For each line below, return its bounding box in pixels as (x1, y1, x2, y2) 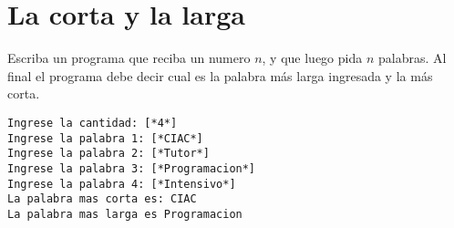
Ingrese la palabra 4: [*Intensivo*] (7, 177, 236, 191)
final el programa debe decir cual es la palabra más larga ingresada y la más (7, 66, 433, 85)
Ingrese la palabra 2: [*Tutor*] (7, 147, 210, 161)
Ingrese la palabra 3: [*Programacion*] (7, 161, 256, 175)
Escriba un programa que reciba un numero (7, 48, 251, 67)
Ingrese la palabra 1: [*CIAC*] (7, 131, 203, 145)
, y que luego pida (262, 48, 363, 67)
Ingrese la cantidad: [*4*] (7, 116, 178, 130)
